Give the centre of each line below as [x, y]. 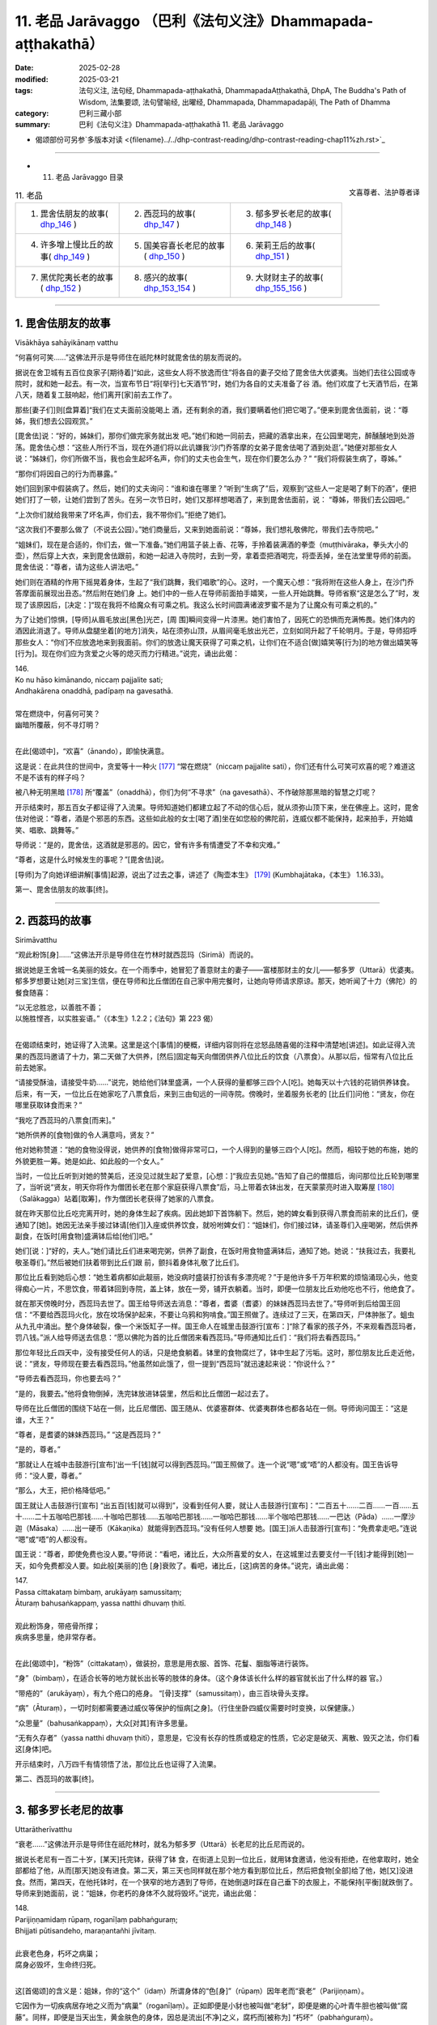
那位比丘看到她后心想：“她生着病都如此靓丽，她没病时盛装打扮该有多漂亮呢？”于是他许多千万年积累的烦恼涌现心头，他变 [216, 1277]
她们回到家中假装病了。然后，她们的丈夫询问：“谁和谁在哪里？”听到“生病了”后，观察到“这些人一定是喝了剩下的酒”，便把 [216, 488]
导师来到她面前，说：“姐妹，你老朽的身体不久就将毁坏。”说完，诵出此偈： [137, 1893]
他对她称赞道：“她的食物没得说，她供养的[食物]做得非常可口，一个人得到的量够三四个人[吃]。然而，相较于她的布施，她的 [216, 1149]
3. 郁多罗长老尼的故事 [69, 1810]
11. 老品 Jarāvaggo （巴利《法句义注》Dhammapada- [194, 21]
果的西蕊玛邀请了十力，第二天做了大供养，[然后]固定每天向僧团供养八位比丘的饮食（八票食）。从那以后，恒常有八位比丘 [214, 1056]
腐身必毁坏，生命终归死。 [57, 1965]
